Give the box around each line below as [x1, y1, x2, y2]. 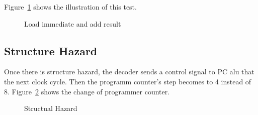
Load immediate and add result [24, 18, 121, 29]
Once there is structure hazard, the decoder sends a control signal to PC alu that [4, 66, 254, 77]
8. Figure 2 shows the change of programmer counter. [4, 86, 170, 96]
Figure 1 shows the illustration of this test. [4, 2, 137, 12]
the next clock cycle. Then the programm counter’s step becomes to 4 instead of [4, 76, 251, 86]
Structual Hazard [24, 103, 77, 113]
